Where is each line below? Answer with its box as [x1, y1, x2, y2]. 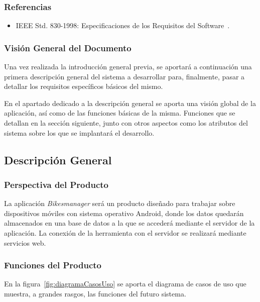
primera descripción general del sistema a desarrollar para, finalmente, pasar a [4, 71, 245, 81]
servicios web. [4, 237, 46, 248]
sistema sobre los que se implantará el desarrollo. [4, 127, 155, 138]
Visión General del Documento [4, 41, 132, 54]
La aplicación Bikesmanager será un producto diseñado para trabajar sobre [4, 198, 235, 209]
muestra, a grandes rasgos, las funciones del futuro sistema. [4, 288, 186, 298]
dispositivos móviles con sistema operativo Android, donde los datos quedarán [4, 208, 244, 218]
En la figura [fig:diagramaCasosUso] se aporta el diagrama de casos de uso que [4, 278, 246, 289]
